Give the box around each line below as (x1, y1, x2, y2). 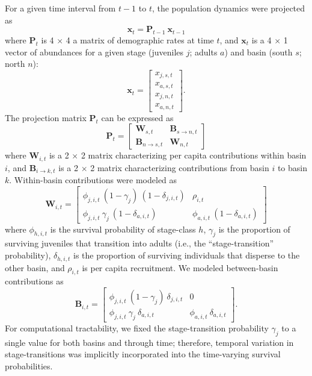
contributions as (5, 275, 64, 287)
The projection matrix (5, 111, 87, 124)
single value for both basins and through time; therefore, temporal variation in (5, 336, 294, 348)
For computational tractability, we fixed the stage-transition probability (5, 321, 269, 334)
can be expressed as (101, 111, 174, 124)
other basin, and (5, 261, 65, 274)
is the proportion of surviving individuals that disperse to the (73, 249, 300, 262)
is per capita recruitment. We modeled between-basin (82, 261, 278, 274)
